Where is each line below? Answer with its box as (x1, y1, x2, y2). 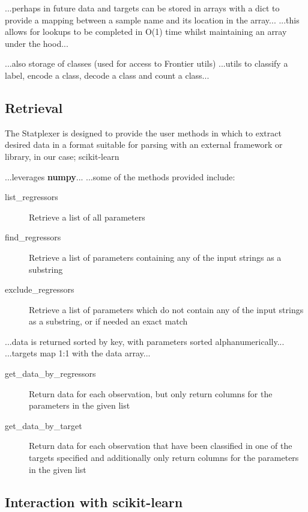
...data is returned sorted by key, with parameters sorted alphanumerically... (5, 335, 285, 347)
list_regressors (5, 190, 58, 203)
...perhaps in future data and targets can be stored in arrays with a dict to (5, 2, 280, 14)
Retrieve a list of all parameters (29, 210, 145, 223)
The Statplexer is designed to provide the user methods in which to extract (5, 126, 282, 139)
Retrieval (5, 98, 63, 117)
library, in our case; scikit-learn (5, 150, 119, 162)
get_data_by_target (5, 419, 82, 431)
